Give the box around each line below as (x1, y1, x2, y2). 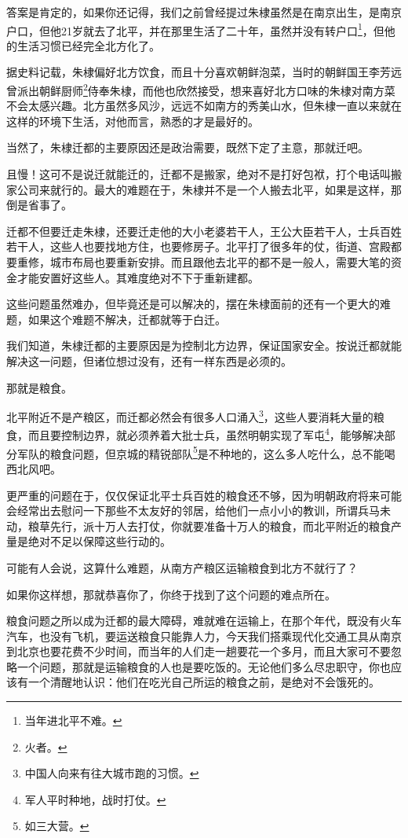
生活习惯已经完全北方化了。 (16, 37, 160, 53)
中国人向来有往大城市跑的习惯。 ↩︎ (24, 765, 199, 781)
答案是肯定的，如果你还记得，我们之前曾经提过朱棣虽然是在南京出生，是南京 (6, 4, 402, 20)
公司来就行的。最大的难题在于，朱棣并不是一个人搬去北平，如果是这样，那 (16, 181, 402, 197)
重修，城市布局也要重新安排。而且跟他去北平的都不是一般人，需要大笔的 (16, 254, 391, 270)
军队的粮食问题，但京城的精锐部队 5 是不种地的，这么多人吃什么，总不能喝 (16, 443, 395, 461)
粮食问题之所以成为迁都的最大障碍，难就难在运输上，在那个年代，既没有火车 (6, 612, 402, 629)
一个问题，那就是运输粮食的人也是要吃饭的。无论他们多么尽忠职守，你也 (16, 658, 391, 674)
